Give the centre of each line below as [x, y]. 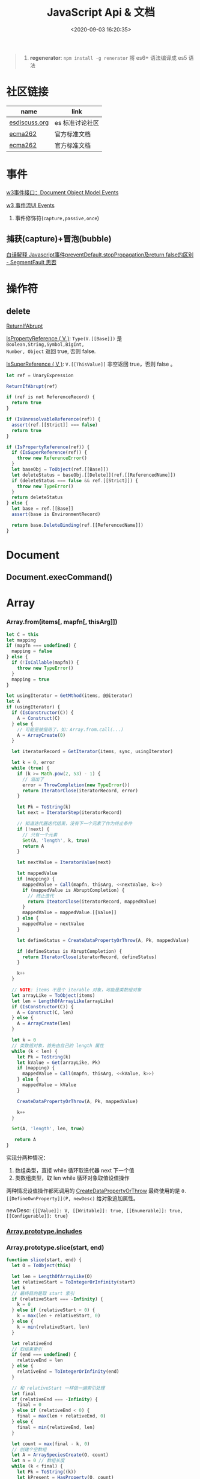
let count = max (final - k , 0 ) [51, 1444]
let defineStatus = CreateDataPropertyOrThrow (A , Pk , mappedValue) [103, 940]
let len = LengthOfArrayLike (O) [52, 1277]
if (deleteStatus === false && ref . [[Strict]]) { [75, 480]
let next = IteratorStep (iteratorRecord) [69, 813]
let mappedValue [38, 873]
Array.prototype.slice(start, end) [55, 1247]
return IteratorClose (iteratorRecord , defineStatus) [89, 957]
